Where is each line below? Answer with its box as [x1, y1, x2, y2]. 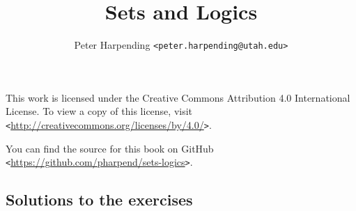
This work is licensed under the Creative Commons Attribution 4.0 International [6, 90, 350, 104]
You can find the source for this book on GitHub [6, 141, 214, 155]
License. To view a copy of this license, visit [6, 104, 193, 118]
